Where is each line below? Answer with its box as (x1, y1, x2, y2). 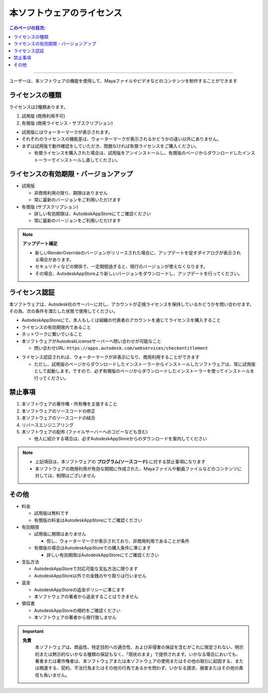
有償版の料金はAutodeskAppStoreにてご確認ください (34, 517, 142, 523)
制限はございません (56, 472, 96, 479)
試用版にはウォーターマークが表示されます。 (21, 129, 113, 135)
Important (22, 628, 44, 634)
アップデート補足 (22, 241, 58, 247)
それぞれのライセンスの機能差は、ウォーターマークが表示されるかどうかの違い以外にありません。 (21, 136, 222, 142)
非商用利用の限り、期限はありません (34, 190, 108, 196)
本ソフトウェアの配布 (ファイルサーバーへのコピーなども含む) (21, 429, 148, 435)
